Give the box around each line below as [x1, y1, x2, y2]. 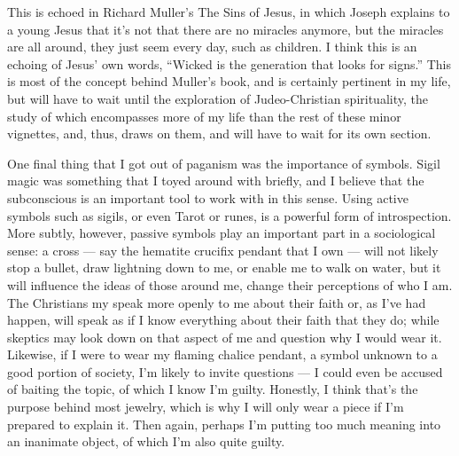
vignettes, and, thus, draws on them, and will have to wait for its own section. [7, 124, 432, 143]
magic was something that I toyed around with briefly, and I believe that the [7, 171, 424, 190]
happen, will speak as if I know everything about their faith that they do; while [7, 311, 440, 329]
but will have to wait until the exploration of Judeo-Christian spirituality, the [7, 89, 428, 107]
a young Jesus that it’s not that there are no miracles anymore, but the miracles [7, 20, 444, 38]
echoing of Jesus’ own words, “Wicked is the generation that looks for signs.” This [7, 54, 452, 73]
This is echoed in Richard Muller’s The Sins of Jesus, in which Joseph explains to [7, 3, 450, 20]
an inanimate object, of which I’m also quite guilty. [7, 432, 285, 451]
